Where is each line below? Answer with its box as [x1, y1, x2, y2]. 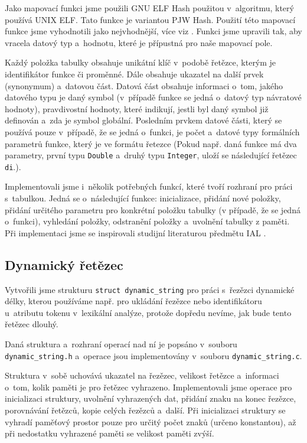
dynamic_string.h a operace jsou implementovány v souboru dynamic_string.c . [5, 349, 302, 361]
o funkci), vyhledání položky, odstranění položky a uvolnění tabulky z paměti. [5, 215, 290, 227]
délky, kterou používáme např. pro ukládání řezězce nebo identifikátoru [5, 295, 262, 307]
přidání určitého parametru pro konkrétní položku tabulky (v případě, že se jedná [5, 203, 301, 216]
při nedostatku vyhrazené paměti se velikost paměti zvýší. [5, 427, 214, 439]
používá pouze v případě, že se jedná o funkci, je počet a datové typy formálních [5, 125, 300, 138]
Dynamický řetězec [5, 255, 123, 273]
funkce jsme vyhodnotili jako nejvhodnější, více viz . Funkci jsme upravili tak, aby [5, 25, 302, 37]
